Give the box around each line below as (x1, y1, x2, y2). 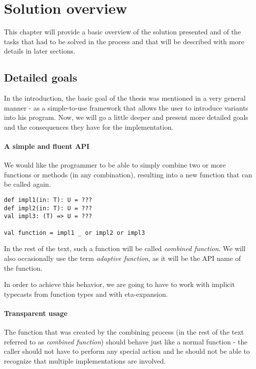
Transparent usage (4, 308, 68, 318)
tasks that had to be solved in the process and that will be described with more (4, 36, 244, 46)
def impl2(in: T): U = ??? (4, 204, 92, 212)
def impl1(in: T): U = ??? (4, 197, 92, 204)
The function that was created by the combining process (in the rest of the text (4, 327, 244, 337)
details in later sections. (4, 46, 75, 56)
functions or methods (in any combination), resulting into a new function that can (4, 169, 252, 179)
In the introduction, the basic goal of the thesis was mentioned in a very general (4, 93, 246, 103)
